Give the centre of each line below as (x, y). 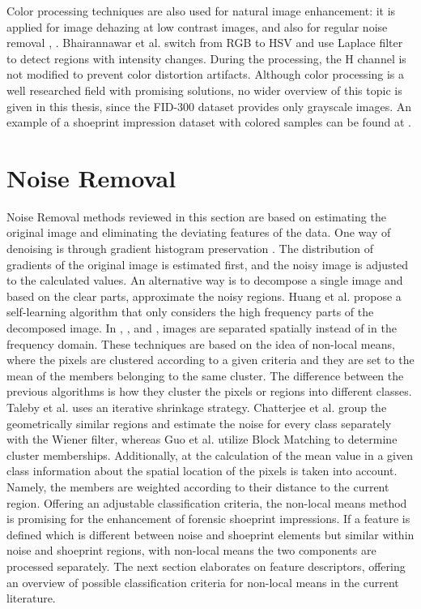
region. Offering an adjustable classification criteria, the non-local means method (207, 502)
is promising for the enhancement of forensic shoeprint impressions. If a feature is (208, 519)
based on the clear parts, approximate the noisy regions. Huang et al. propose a (204, 296)
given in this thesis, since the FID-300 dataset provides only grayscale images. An (209, 106)
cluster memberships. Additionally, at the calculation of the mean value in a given (210, 455)
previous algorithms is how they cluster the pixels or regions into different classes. (209, 391)
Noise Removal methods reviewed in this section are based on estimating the (196, 216)
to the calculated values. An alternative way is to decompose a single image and (205, 280)
